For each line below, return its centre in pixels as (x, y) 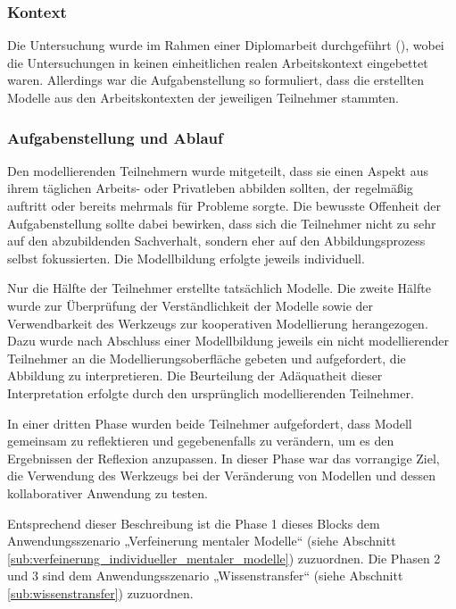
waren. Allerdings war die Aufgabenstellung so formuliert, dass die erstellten (216, 80)
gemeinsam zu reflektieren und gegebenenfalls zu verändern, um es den (201, 441)
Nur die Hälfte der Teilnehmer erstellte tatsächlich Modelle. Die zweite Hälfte (219, 288)
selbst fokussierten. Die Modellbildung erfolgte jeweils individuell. (186, 258)
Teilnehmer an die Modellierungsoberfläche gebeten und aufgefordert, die (207, 358)
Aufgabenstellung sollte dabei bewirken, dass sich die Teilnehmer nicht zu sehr (222, 223)
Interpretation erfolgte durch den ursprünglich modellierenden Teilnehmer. (211, 392)
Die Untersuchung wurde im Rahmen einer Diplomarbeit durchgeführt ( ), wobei (226, 45)
